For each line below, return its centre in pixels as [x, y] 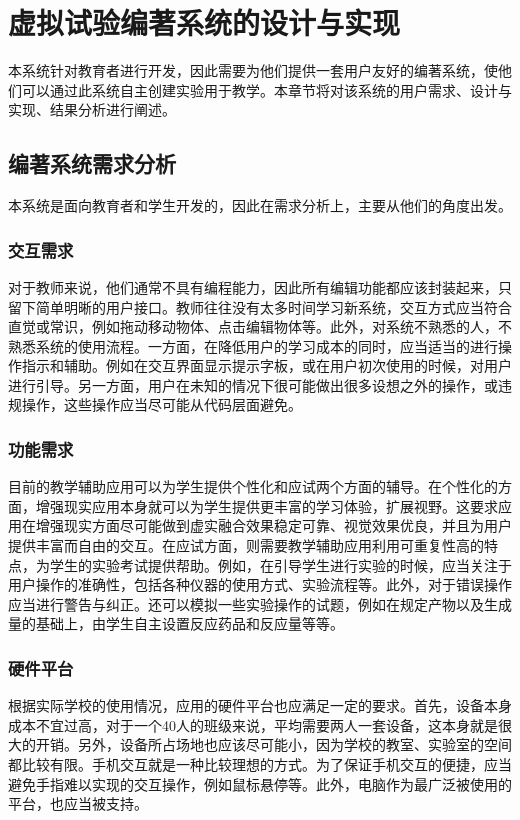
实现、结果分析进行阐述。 [92, 109]
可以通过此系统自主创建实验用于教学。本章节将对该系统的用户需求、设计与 [266, 89]
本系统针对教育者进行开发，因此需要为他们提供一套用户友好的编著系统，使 [253, 70]
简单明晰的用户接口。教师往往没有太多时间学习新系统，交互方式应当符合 [273, 306]
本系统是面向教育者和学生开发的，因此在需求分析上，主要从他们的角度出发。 [260, 205]
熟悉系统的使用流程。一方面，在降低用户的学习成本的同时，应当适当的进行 [253, 345]
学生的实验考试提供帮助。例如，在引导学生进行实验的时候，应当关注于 [280, 564]
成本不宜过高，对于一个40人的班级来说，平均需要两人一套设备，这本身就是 [253, 724]
